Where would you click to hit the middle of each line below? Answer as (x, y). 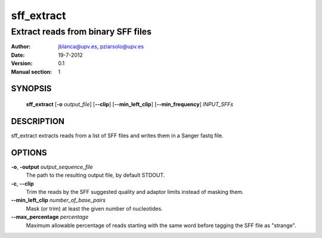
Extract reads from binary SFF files (81, 32)
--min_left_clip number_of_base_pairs (58, 200)
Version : (22, 63)
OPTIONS (29, 152)
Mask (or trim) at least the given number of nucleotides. (95, 208)
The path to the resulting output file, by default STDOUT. (95, 175)
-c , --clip (22, 183)
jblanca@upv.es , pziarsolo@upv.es (101, 47)
